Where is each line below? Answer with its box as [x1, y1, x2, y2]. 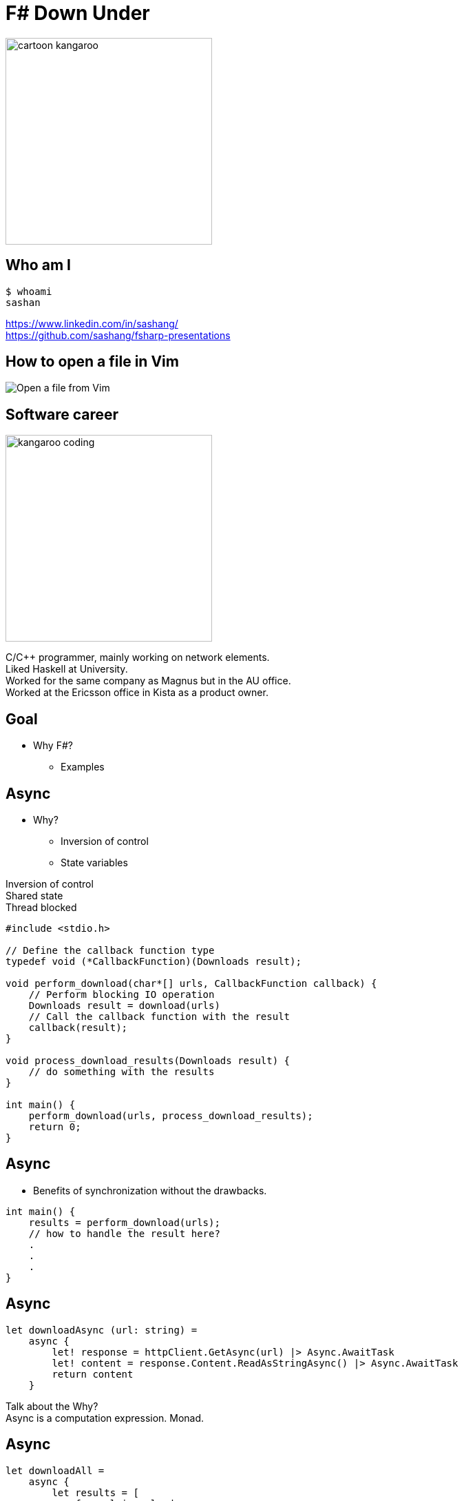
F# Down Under [6, 1, 150, 25]
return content [52, 1368, 134, 1380]
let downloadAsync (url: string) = [6, 1324, 198, 1336]
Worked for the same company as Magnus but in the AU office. [6, 675, 291, 687]
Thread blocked [6, 901, 77, 913]
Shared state [6, 889, 63, 901]
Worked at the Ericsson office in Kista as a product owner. [6, 686, 268, 699]
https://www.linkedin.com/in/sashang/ [6, 317, 178, 329]
